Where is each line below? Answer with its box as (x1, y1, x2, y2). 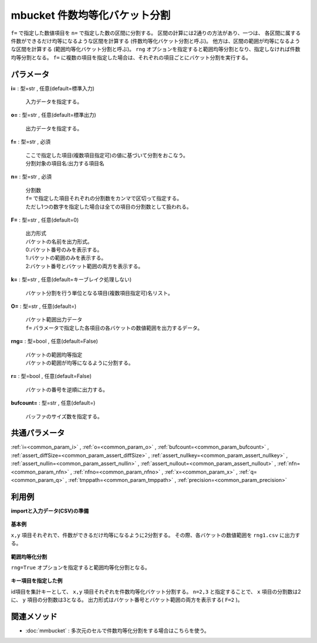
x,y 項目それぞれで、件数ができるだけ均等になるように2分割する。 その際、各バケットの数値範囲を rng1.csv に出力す (11, 531, 301, 538)
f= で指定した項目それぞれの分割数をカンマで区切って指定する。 (25, 195, 183, 202)
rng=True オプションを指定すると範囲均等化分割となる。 (11, 564, 150, 571)
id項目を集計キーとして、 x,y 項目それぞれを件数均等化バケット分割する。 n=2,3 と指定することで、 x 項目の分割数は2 (11, 588, 301, 595)
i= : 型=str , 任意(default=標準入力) (11, 85, 95, 92)
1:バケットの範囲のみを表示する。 (25, 254, 107, 262)
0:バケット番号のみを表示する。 (25, 246, 103, 253)
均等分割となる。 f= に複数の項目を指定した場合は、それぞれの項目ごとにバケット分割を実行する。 (11, 53, 252, 61)
